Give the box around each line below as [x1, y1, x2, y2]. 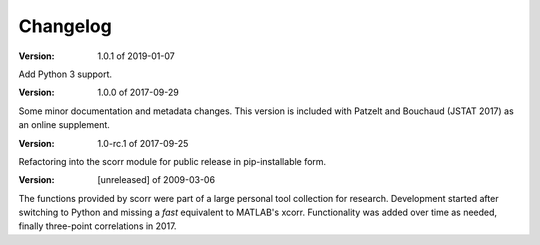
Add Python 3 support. [18, 68, 113, 80]
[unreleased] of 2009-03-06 [97, 174, 215, 186]
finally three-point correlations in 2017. [18, 220, 177, 232]
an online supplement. [18, 119, 110, 131]
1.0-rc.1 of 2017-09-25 [97, 137, 189, 149]
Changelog [18, 15, 112, 37]
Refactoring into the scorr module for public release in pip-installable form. [18, 155, 327, 167]
